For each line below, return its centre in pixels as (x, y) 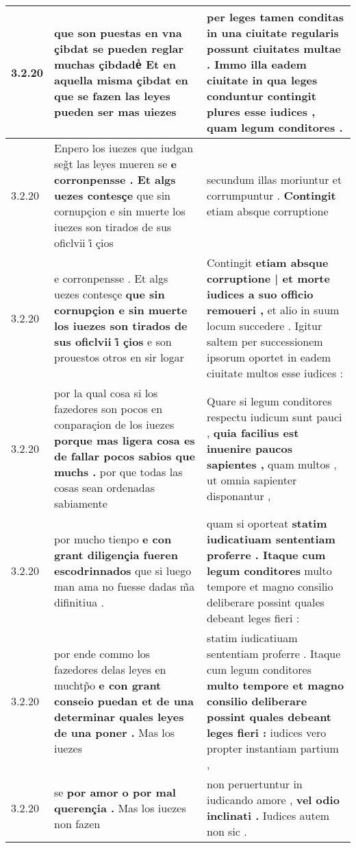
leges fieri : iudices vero (267, 732)
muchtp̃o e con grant (108, 685)
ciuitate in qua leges (262, 80)
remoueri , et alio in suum (273, 310)
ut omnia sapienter (252, 480)
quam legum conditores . (275, 127)
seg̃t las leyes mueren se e (115, 164)
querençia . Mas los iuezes (120, 808)
